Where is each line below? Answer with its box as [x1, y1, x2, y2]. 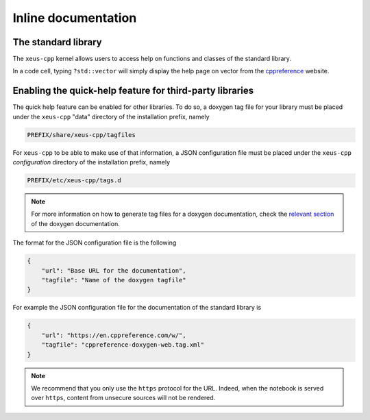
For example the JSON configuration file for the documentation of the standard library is [12, 304, 262, 312]
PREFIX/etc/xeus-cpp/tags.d [27, 177, 121, 184]
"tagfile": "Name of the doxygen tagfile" [41, 276, 186, 284]
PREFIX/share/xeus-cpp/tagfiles [27, 131, 136, 138]
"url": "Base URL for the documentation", [41, 267, 186, 274]
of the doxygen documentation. [31, 219, 120, 227]
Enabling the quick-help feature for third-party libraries [12, 85, 254, 97]
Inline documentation [12, 10, 137, 25]
